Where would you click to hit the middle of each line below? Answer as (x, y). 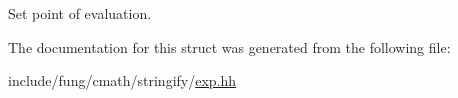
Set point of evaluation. (80, 13)
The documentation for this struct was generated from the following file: (229, 46)
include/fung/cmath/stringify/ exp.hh (122, 80)
